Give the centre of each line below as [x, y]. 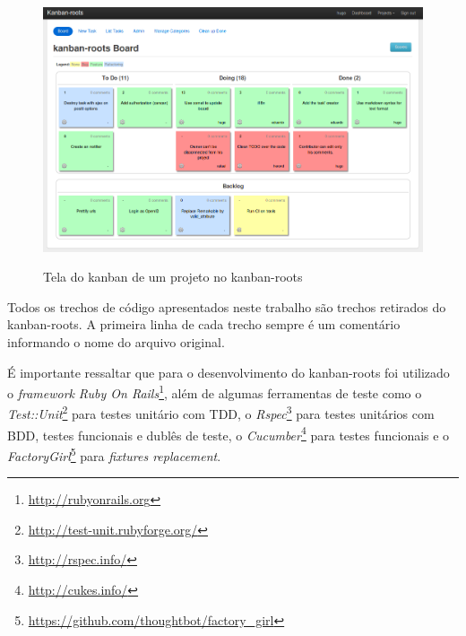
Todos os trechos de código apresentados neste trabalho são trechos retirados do [227, 306]
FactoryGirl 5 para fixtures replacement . [114, 454]
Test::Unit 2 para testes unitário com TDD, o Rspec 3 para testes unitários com [221, 413]
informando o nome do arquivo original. [116, 341]
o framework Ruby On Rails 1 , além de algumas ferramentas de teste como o [215, 392]
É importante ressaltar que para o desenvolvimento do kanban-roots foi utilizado [229, 372]
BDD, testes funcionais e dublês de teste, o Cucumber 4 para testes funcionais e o [229, 433]
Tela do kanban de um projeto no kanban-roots [173, 277]
